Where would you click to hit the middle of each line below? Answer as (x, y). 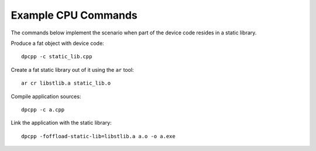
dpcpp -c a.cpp (43, 110)
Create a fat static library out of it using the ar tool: (72, 69)
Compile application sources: (46, 96)
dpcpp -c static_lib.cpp (57, 57)
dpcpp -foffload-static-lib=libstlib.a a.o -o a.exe (98, 136)
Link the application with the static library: (61, 123)
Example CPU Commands (74, 15)
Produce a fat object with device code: (58, 43)
